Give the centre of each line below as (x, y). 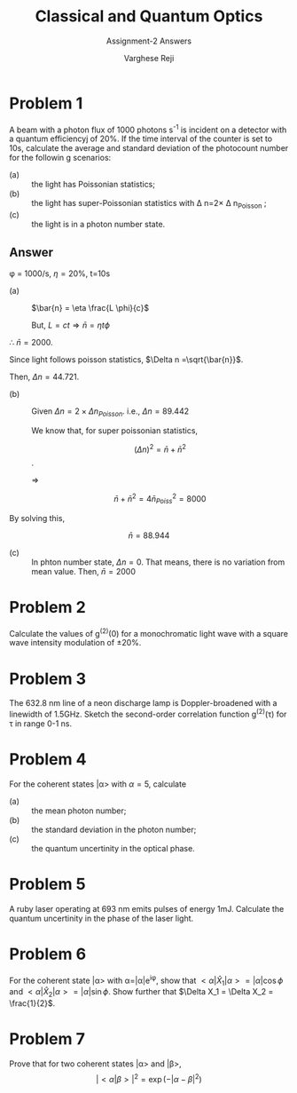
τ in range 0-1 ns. (41, 724)
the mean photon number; (79, 811)
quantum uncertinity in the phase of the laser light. (102, 918)
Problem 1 (46, 103)
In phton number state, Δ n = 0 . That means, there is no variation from (158, 562)
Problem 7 (47, 1039)
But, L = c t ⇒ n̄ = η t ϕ (71, 325)
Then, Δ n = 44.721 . (44, 376)
